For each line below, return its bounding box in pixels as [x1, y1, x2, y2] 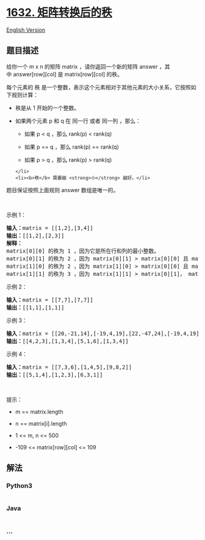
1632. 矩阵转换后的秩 [6, 6, 113, 20]
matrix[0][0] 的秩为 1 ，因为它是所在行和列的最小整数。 [6, 247, 160, 254]
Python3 [6, 481, 32, 490]
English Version [6, 26, 46, 34]
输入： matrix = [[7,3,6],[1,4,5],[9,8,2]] [6, 363, 132, 371]
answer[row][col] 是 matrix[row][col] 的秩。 [13, 70, 123, 78]
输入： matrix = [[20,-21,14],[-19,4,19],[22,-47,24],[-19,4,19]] [6, 330, 203, 337]
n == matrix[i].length [15, 420, 67, 427]
